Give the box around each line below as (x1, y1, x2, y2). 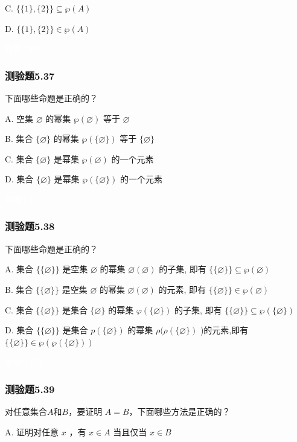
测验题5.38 (5, 219, 55, 234)
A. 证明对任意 (5, 425, 59, 438)
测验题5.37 (5, 68, 55, 83)
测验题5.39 (5, 381, 55, 396)
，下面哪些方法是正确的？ (129, 405, 231, 418)
